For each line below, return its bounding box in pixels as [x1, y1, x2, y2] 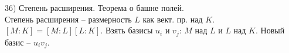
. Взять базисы [100, 24, 153, 36]
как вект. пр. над [142, 13, 203, 25]
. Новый [255, 24, 285, 36]
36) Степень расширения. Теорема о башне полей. [5, 2, 184, 13]
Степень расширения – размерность [5, 13, 132, 25]
